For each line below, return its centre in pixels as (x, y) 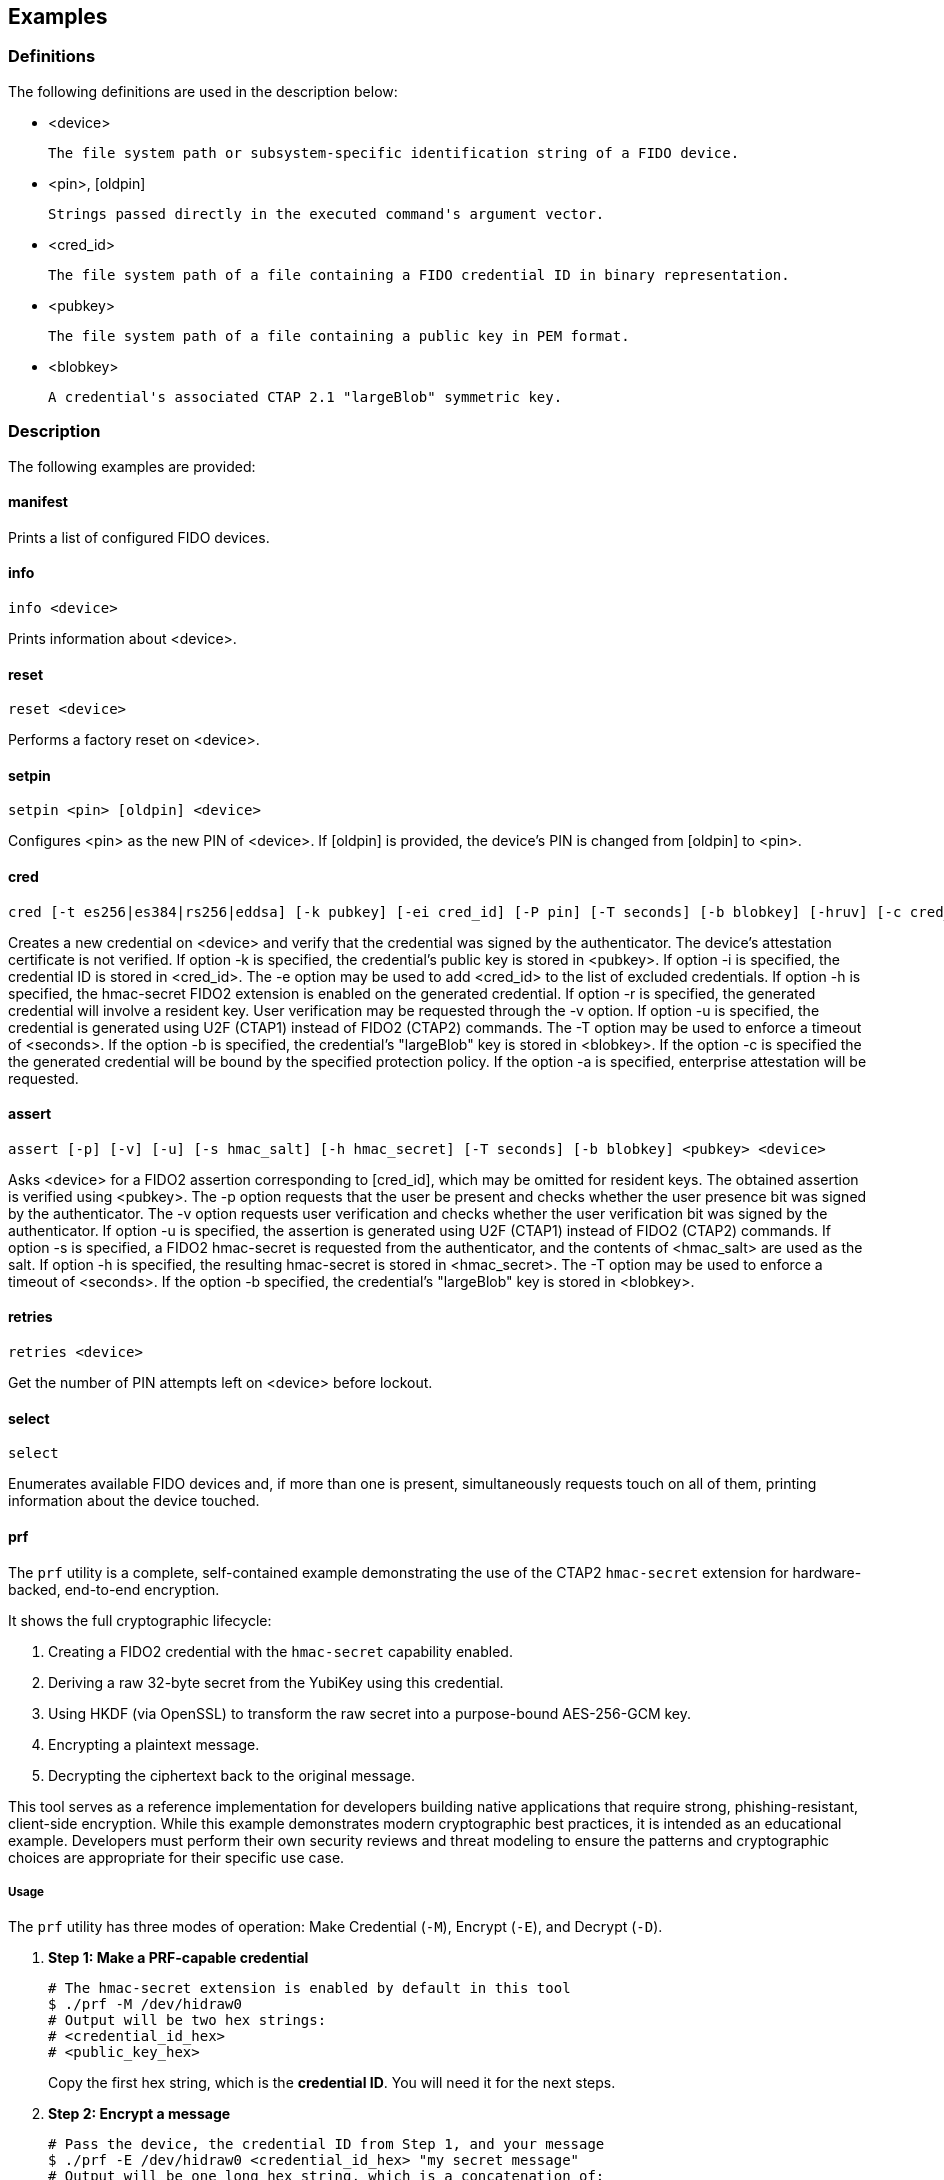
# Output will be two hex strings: (187, 2020)
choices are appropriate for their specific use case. (176, 1857)
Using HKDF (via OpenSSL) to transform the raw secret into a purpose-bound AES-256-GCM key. (370, 1713)
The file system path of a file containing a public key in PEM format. (339, 335)
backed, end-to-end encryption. (114, 1589)
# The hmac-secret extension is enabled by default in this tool (309, 1988)
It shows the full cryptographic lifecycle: (140, 1620)
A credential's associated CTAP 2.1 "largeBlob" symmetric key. (305, 396)
